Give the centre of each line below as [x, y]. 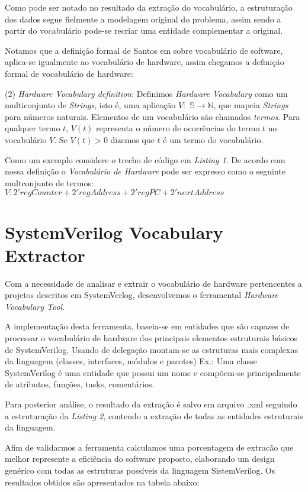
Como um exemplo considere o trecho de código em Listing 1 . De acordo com [145, 159]
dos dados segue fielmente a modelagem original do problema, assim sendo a [143, 19]
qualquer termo [33, 128]
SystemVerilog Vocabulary [114, 232]
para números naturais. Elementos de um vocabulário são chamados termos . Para [153, 116]
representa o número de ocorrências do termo [178, 128]
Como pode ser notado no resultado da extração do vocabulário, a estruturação [149, 7]
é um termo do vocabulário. [213, 139]
